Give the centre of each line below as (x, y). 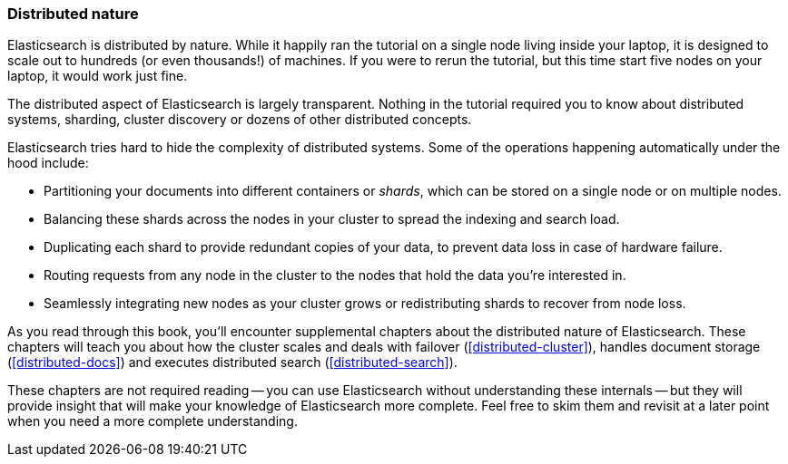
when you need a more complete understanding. (153, 421)
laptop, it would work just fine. (98, 76)
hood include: (48, 163)
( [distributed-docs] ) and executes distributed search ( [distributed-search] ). (232, 362)
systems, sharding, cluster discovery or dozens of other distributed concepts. (240, 120)
